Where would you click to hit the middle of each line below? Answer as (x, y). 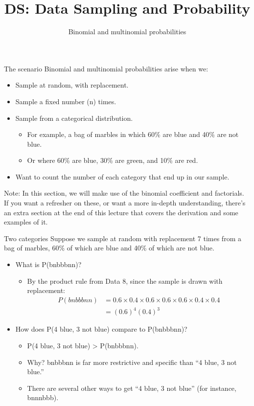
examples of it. (26, 222)
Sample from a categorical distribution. (74, 118)
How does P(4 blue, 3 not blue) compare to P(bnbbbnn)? (101, 329)
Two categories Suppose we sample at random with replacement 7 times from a (123, 238)
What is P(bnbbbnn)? (48, 264)
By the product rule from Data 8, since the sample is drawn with (125, 281)
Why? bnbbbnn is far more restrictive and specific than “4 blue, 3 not (132, 362)
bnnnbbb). (43, 397)
